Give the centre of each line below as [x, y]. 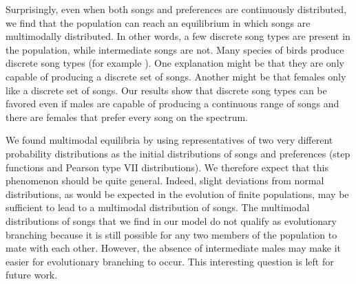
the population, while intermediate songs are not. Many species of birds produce [175, 49]
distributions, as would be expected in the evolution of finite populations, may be [177, 194]
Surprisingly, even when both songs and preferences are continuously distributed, [176, 9]
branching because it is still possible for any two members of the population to [171, 234]
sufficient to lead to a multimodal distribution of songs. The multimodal [158, 207]
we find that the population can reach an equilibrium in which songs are [158, 22]
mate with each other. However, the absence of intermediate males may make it [174, 248]
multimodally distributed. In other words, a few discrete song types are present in [178, 36]
